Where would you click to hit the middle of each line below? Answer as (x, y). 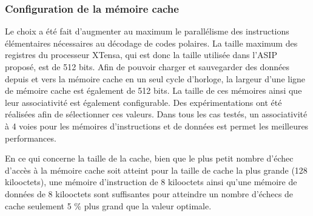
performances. (31, 138)
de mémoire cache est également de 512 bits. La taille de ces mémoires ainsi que (153, 90)
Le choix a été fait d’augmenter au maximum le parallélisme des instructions (147, 31)
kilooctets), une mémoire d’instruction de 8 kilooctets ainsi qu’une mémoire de (151, 182)
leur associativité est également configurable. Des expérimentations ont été (143, 102)
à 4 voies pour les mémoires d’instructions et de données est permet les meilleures (157, 126)
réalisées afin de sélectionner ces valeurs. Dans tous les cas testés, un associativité (156, 114)
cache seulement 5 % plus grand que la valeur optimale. (108, 205)
